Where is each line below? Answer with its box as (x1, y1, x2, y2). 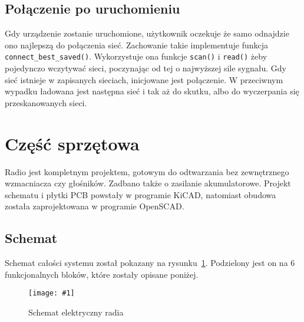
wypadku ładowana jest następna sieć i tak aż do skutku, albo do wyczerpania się (5, 85, 299, 97)
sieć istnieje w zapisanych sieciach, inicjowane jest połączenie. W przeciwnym (5, 73, 283, 86)
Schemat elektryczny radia (28, 305, 124, 318)
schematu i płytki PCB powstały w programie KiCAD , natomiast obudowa (5, 188, 276, 201)
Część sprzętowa (5, 131, 140, 155)
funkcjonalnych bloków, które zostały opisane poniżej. (5, 268, 199, 280)
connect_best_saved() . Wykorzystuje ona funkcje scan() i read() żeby (5, 50, 267, 63)
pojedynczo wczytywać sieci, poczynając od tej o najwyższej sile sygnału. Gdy (5, 62, 286, 74)
